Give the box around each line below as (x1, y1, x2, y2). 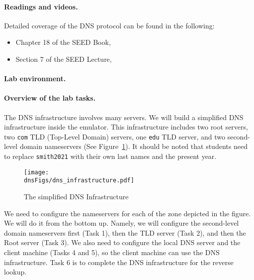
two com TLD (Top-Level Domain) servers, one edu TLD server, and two (4, 131, 226, 141)
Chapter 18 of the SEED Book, (15, 37, 111, 47)
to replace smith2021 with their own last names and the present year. (4, 151, 217, 161)
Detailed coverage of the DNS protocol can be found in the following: (4, 20, 215, 30)
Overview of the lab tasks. (4, 93, 96, 103)
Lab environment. (4, 73, 66, 84)
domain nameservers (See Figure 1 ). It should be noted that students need (19, 141, 248, 151)
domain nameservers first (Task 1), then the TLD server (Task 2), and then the (4, 227, 246, 238)
